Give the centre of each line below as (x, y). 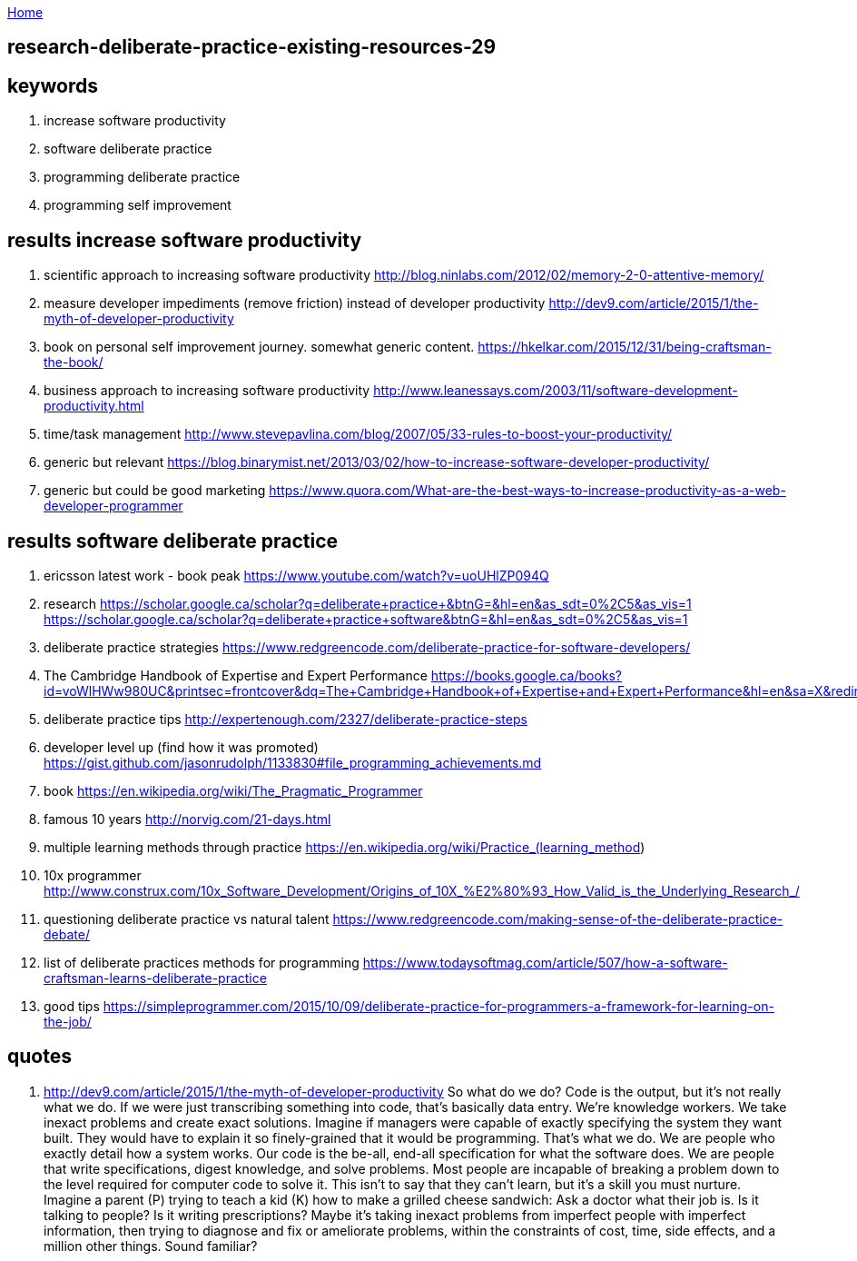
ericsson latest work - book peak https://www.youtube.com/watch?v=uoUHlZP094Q (296, 575)
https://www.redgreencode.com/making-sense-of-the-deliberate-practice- (558, 918)
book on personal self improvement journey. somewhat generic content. (259, 347)
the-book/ (74, 362)
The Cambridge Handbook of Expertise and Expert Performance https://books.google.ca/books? (333, 675)
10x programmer (93, 875)
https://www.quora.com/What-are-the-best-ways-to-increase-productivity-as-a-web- (527, 491)
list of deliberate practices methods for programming (202, 962)
